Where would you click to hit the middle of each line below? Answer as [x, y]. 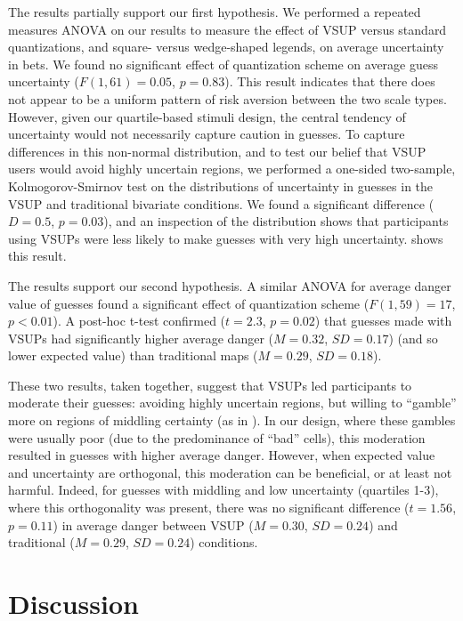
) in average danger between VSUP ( [153, 524]
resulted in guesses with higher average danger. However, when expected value [222, 455]
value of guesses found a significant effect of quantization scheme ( [189, 303]
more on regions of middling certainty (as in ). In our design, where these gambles [232, 420]
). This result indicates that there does [330, 81]
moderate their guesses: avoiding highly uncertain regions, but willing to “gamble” [232, 403]
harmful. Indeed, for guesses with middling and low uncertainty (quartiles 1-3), [223, 490]
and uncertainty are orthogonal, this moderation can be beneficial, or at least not [230, 472]
